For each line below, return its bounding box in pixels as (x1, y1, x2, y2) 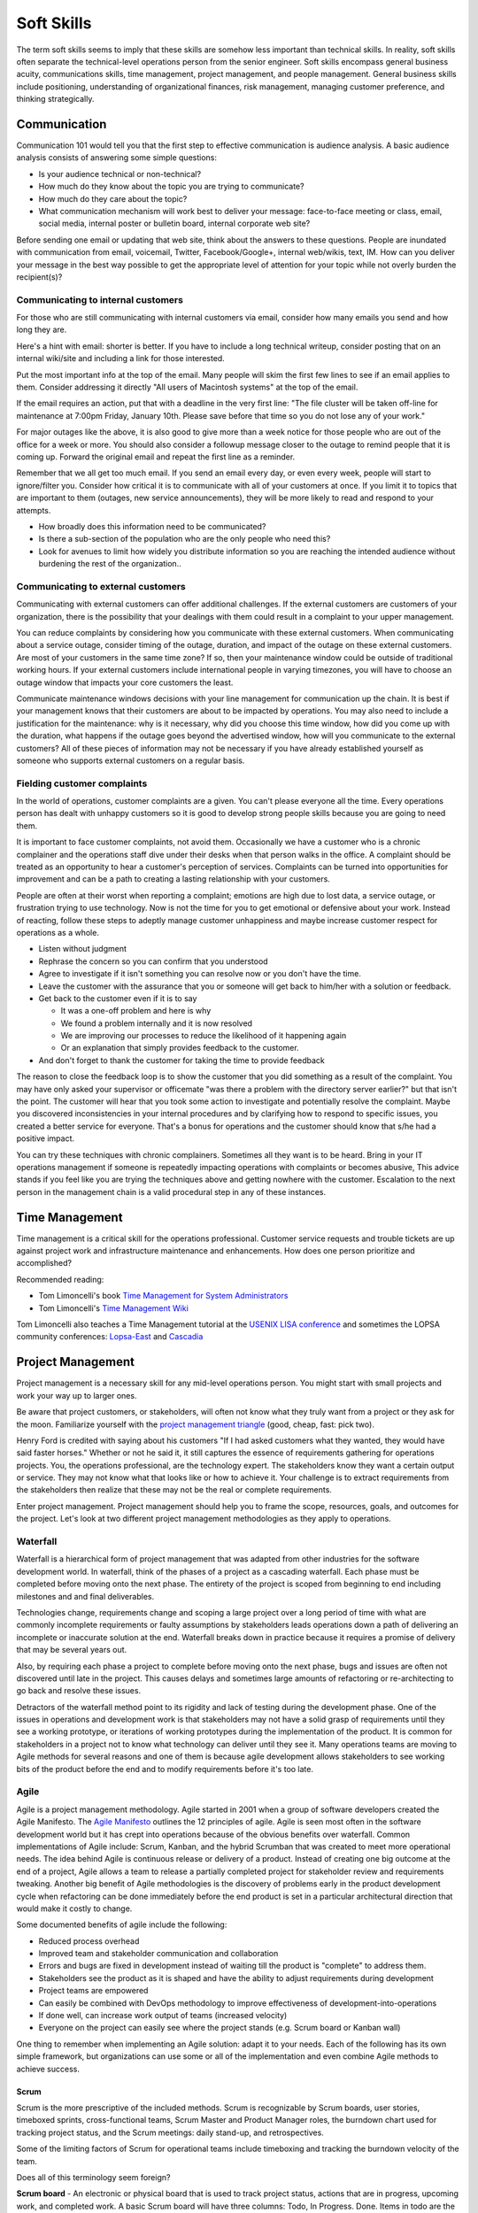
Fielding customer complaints (16, 777, 148, 790)
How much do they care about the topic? (38, 193, 188, 204)
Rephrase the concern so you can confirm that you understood (38, 956, 269, 967)
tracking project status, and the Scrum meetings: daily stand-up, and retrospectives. (16, 2127, 325, 2138)
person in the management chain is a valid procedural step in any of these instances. (16, 1186, 327, 1197)
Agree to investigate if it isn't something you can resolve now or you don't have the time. (38, 968, 362, 979)
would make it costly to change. (16, 1903, 133, 1914)
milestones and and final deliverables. (16, 1591, 155, 1601)
